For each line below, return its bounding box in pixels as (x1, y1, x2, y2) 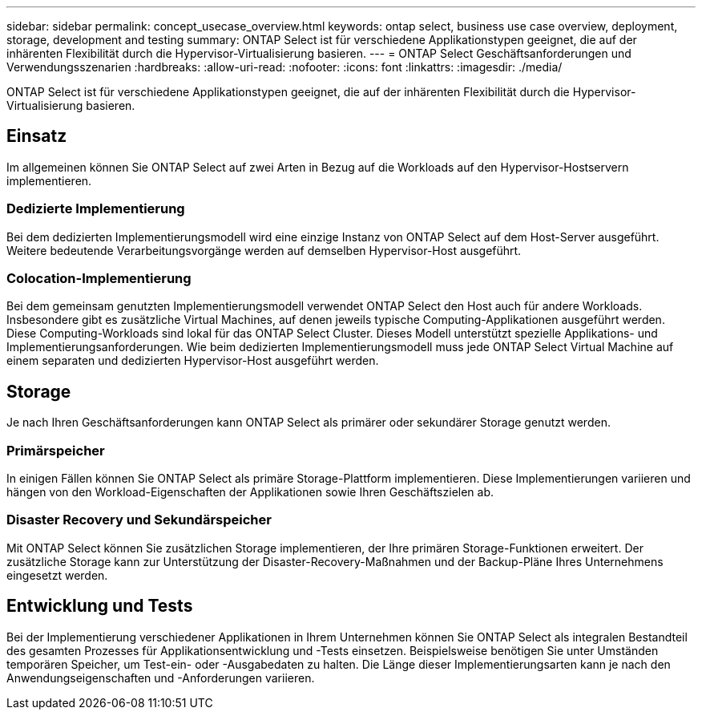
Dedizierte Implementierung (6, 200, 185, 217)
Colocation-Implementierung (6, 269, 192, 286)
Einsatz (6, 126, 67, 147)
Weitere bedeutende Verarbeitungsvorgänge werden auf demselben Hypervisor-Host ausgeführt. (6, 243, 522, 257)
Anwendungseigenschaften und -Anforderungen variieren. (6, 670, 315, 685)
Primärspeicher (6, 442, 105, 459)
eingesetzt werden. (6, 568, 108, 582)
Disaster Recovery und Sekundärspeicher (6, 512, 272, 528)
